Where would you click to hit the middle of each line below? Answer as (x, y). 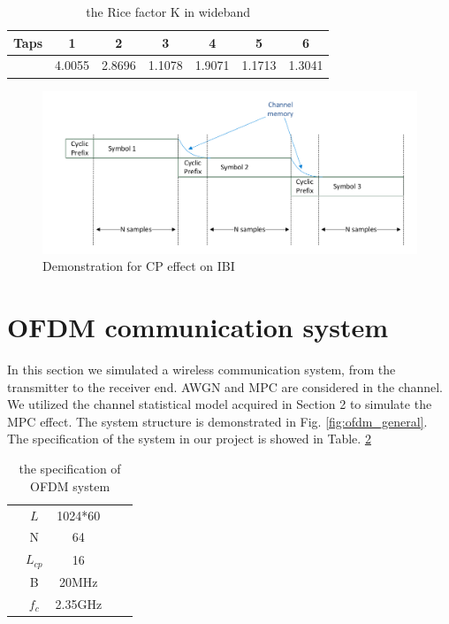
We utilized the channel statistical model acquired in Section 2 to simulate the (220, 404)
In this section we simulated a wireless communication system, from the (202, 370)
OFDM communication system (198, 327)
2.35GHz (79, 603)
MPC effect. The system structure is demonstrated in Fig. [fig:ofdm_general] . (217, 421)
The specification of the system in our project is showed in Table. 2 (189, 439)
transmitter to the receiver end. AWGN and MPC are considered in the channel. (225, 386)
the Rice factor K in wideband (168, 12)
